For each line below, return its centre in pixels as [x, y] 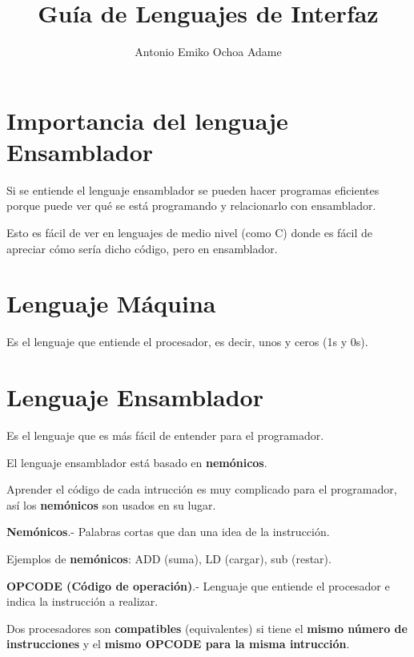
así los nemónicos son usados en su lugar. [111, 504]
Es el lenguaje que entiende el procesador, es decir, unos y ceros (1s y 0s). [187, 342]
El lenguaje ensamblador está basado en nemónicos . [137, 462]
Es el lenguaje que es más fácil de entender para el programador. [165, 435]
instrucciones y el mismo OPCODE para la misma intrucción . [178, 644]
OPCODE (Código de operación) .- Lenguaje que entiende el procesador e [198, 585]
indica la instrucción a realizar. [82, 601]
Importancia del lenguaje [147, 120]
